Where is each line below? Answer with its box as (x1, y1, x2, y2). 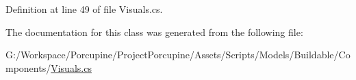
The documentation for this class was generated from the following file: (5, 24, 303, 39)
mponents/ (5, 60, 51, 75)
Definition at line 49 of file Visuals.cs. (5, 2, 163, 16)
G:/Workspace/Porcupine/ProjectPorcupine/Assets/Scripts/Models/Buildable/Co (5, 47, 351, 62)
